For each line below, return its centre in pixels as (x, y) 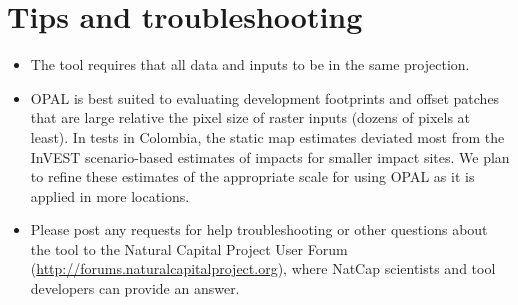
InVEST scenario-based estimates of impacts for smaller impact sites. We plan (270, 156)
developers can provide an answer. (135, 288)
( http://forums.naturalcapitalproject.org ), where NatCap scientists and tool (263, 268)
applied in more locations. (110, 195)
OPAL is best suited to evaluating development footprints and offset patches (265, 97)
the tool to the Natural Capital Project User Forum (189, 248)
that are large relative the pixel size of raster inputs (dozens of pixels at (250, 117)
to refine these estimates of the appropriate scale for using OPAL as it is (252, 176)
